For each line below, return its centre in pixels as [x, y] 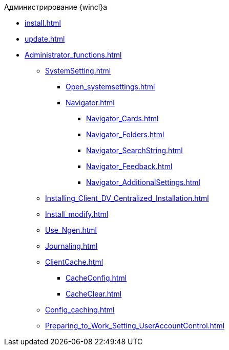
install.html [43, 23]
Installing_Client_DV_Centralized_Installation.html [127, 198]
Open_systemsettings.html [110, 87]
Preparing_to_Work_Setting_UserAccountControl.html [135, 326]
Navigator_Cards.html [122, 118]
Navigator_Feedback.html [129, 166]
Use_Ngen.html [71, 230]
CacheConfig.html [96, 278]
